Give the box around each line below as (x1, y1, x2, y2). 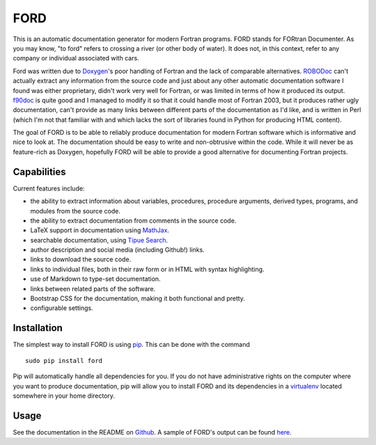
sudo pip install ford (25, 357, 103, 364)
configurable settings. (30, 304, 93, 312)
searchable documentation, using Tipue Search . (30, 236, 169, 244)
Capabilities (13, 165, 66, 177)
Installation (13, 322, 63, 334)
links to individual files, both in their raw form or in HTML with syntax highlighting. (30, 265, 265, 273)
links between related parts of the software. (30, 284, 156, 293)
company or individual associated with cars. (13, 54, 139, 63)
